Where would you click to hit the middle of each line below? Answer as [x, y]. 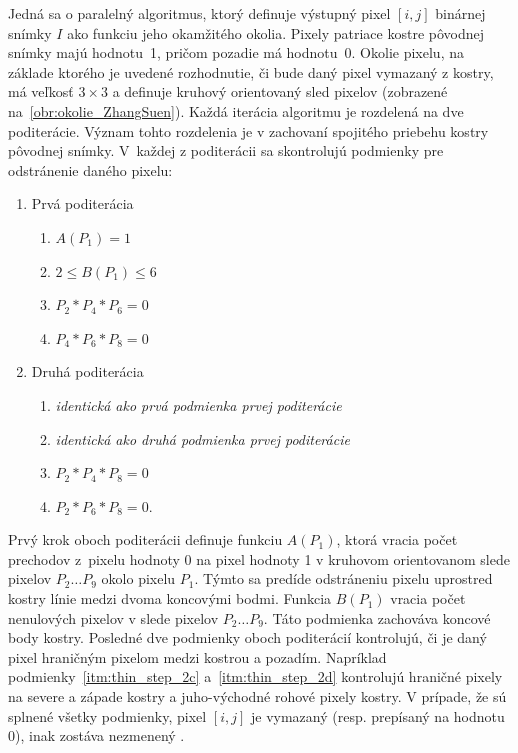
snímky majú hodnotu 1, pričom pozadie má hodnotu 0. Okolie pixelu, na [236, 52]
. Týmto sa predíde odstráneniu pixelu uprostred [343, 578]
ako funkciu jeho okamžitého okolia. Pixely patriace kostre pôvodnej [276, 32]
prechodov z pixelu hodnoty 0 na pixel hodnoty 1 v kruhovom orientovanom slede [259, 558]
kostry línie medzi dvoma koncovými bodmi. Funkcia [170, 598]
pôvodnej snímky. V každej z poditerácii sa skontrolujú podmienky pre [226, 150]
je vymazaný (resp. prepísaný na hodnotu [377, 715]
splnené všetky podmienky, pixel [107, 715]
